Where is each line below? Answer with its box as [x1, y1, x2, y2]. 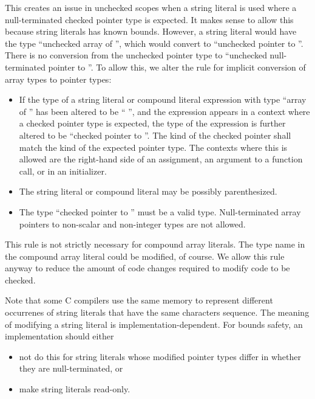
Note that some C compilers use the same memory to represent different [5, 294, 273, 307]
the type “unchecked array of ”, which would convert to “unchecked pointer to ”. [5, 36, 303, 49]
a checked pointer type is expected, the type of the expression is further [19, 117, 286, 130]
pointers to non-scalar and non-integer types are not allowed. [19, 217, 246, 230]
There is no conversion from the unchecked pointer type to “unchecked [5, 49, 267, 61]
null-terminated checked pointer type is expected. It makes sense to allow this [5, 13, 294, 26]
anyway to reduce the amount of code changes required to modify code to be [5, 262, 290, 274]
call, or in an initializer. [19, 164, 107, 177]
